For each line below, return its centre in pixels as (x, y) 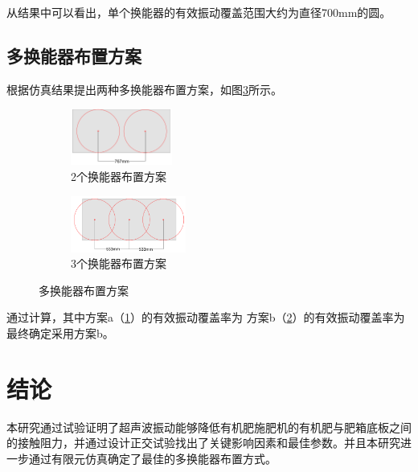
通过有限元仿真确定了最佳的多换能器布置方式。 (152, 458)
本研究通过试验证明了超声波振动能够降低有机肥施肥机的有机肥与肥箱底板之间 (209, 427)
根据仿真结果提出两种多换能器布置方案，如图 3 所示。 (144, 89)
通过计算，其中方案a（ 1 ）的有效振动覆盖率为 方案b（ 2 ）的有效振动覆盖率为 (206, 317)
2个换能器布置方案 (119, 176)
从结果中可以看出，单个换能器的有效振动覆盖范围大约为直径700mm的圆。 (199, 12)
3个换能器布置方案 (119, 263)
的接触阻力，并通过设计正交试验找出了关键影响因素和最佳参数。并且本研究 (203, 443)
